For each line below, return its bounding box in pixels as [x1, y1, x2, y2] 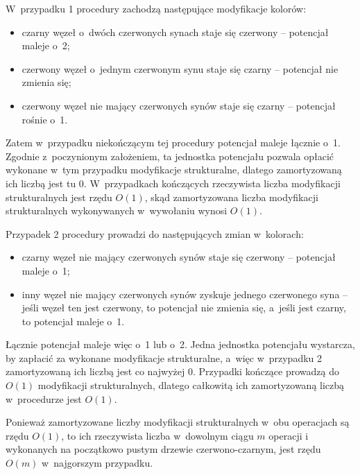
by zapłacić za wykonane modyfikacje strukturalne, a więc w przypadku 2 [6, 350, 323, 365]
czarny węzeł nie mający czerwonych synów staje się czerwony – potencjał [22, 250, 336, 264]
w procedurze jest [6, 391, 82, 406]
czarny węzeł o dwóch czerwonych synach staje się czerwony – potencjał [22, 24, 329, 39]
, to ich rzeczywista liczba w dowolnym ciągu [61, 428, 254, 442]
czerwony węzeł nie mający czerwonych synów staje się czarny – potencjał [22, 98, 336, 112]
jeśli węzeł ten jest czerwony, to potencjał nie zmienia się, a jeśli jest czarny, [22, 300, 346, 315]
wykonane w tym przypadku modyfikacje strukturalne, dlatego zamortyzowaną [6, 162, 342, 177]
